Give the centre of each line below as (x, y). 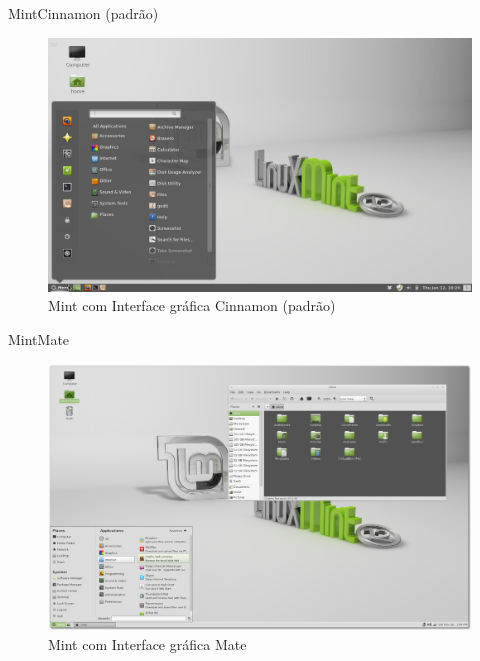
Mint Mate (39, 339)
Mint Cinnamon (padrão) (83, 13)
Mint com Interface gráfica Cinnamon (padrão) (192, 305)
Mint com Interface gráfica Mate (147, 644)
